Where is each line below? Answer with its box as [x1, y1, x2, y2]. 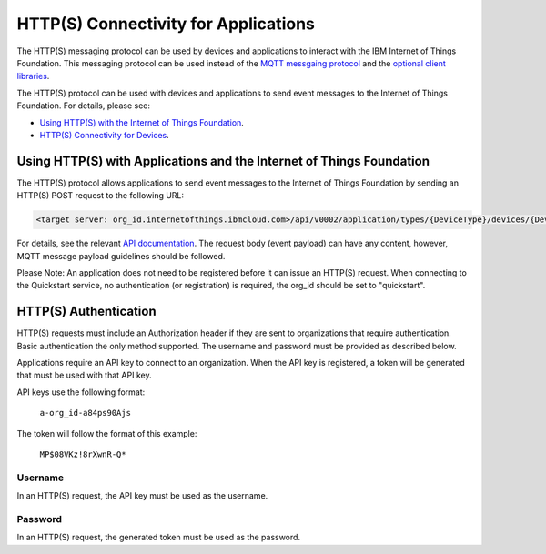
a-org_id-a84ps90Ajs [39, 408, 132, 418]
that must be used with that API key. [16, 369, 152, 381]
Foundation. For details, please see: [16, 100, 150, 111]
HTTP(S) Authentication [16, 304, 157, 319]
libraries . [16, 71, 50, 82]
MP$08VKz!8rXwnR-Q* [39, 448, 126, 459]
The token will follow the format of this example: [16, 428, 197, 438]
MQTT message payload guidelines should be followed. [16, 250, 226, 261]
